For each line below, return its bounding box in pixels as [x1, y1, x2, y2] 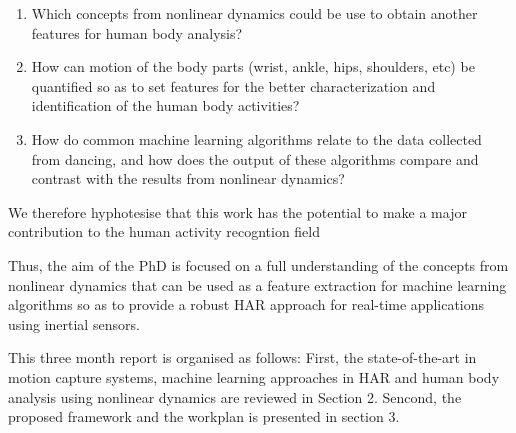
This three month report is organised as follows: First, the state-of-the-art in [8, 347, 477, 368]
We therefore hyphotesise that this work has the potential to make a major [8, 201, 467, 222]
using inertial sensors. [8, 313, 140, 334]
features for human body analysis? [31, 22, 243, 43]
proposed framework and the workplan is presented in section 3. [8, 406, 400, 427]
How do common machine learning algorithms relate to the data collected [31, 128, 482, 149]
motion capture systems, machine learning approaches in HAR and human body [8, 366, 500, 387]
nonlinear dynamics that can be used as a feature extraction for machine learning [8, 274, 507, 295]
